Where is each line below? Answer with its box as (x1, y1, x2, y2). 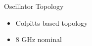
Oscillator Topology (4, 1, 64, 11)
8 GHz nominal (15, 34, 62, 45)
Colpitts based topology (15, 17, 88, 28)
